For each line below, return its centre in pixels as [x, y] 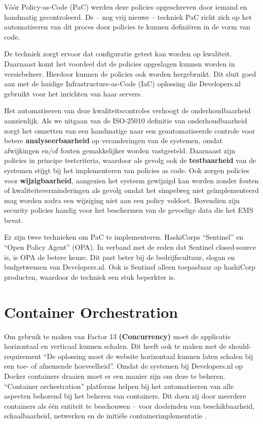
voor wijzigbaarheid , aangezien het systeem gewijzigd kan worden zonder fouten [131, 180]
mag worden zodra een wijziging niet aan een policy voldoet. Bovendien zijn [122, 200]
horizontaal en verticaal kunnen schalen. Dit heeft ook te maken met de [115, 346]
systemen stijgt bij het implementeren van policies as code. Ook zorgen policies [127, 170]
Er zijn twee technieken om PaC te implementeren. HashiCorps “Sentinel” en [124, 237]
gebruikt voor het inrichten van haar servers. [73, 93]
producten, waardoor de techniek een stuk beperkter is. [90, 276]
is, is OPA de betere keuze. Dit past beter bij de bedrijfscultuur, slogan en [120, 257]
